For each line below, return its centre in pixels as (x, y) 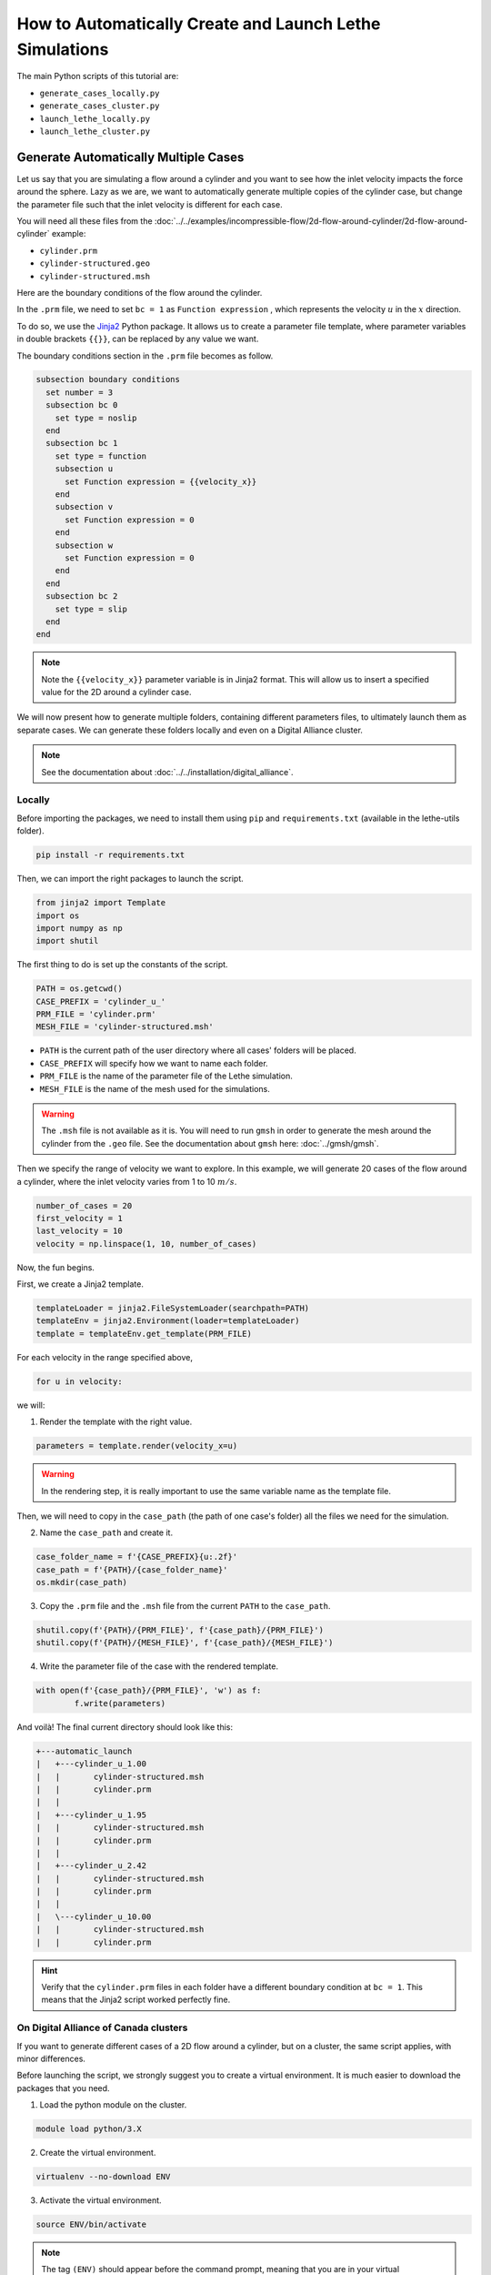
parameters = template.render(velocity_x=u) (137, 1446)
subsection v (84, 507)
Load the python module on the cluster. (113, 2105)
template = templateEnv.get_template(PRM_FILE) (144, 1334)
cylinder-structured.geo (95, 263)
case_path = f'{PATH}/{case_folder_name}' (132, 1569)
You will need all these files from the (85, 221)
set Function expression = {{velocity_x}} (161, 481)
